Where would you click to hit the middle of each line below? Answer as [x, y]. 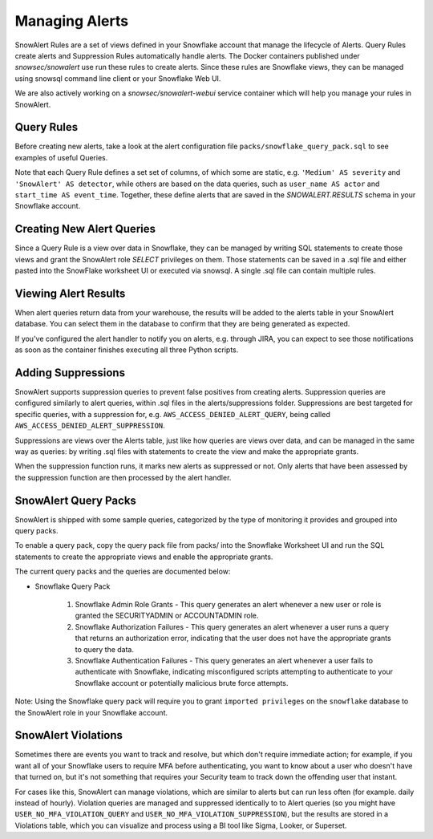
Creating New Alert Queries [85, 229]
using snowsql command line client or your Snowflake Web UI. [118, 78]
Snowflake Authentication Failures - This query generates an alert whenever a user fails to [224, 660]
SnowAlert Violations [69, 735]
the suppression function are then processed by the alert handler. [123, 477]
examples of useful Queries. [61, 157]
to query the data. [105, 649]
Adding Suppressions [70, 373]
